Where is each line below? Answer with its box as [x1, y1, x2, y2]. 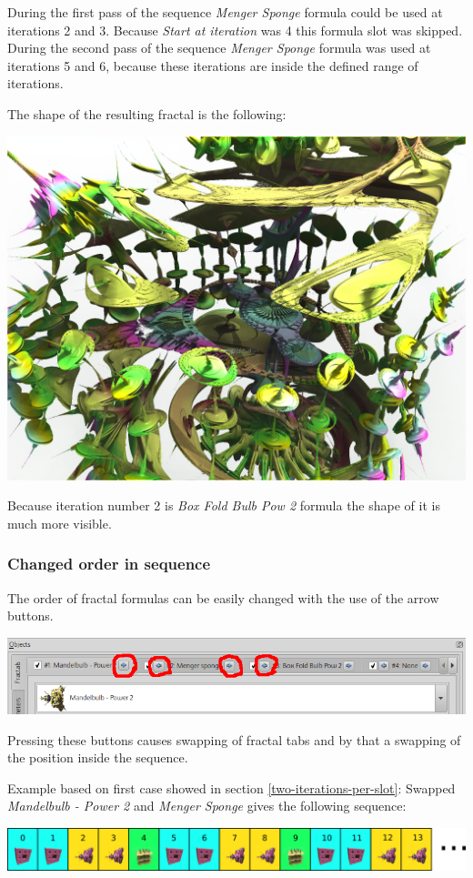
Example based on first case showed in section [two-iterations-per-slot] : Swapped [7, 778, 456, 797]
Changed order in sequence [7, 552, 211, 575]
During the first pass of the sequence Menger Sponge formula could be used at [7, 3, 443, 21]
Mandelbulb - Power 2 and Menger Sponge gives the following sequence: [7, 796, 407, 815]
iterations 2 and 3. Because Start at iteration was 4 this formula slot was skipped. [7, 20, 463, 39]
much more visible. [7, 513, 112, 532]
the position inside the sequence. [7, 748, 188, 767]
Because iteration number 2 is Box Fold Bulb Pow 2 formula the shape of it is [7, 496, 440, 515]
